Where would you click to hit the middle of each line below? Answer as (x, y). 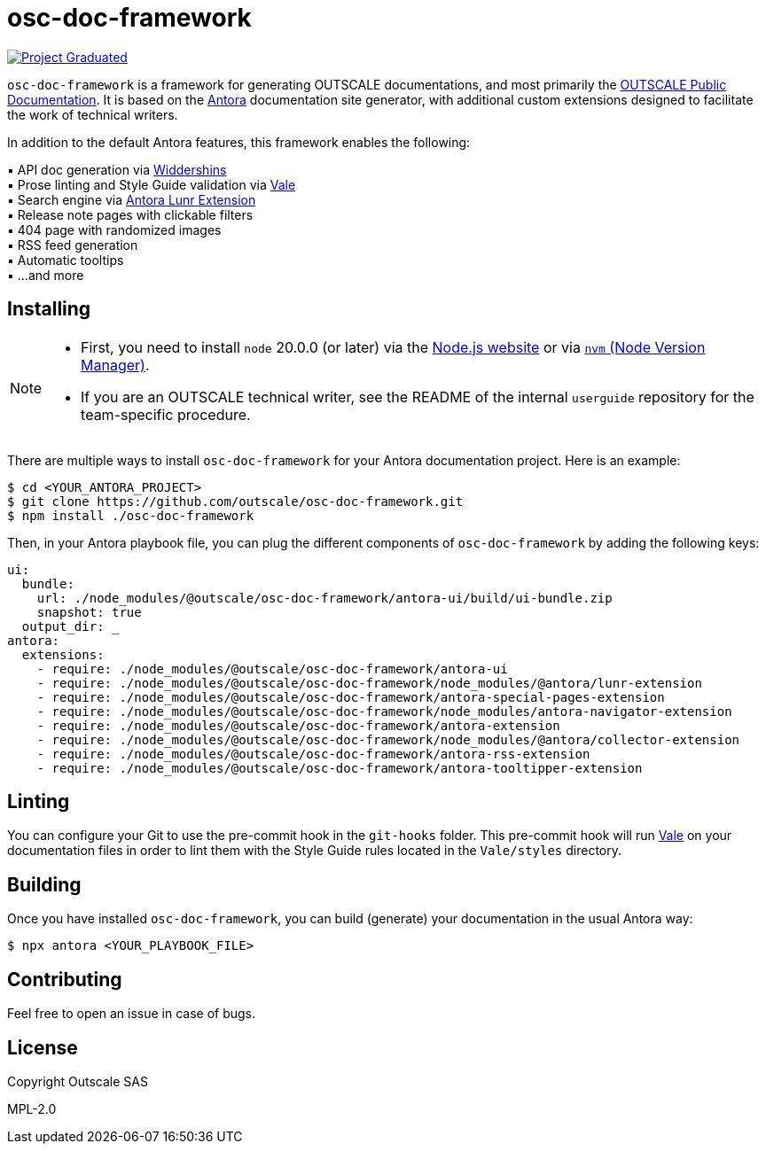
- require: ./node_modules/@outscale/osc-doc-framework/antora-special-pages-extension (351, 697)
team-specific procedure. (166, 414)
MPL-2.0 (32, 1108)
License (43, 1047)
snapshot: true (89, 612)
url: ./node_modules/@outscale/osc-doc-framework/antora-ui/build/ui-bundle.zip (324, 598)
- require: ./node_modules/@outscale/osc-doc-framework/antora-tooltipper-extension (340, 768)
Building (44, 884)
